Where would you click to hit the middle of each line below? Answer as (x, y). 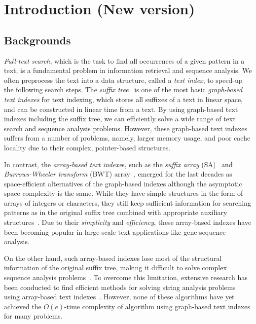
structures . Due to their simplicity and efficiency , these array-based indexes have (128, 222)
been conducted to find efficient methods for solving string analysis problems (120, 287)
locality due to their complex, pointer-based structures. (87, 147)
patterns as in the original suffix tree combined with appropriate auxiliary (116, 212)
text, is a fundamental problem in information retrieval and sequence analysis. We (128, 70)
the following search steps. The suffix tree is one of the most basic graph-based (123, 90)
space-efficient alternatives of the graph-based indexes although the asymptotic (123, 183)
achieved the (23, 306)
